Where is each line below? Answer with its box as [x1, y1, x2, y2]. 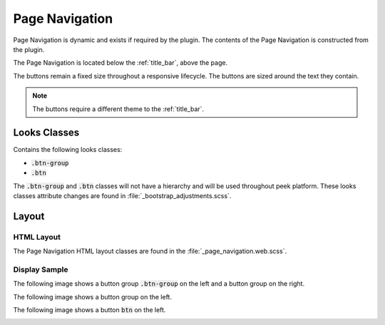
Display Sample [13, 264, 68, 274]
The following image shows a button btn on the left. [13, 306, 166, 314]
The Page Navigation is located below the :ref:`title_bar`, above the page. [13, 58, 228, 67]
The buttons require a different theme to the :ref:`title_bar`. [32, 104, 205, 113]
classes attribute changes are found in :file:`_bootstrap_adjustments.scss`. [13, 191, 232, 200]
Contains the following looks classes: [13, 145, 123, 154]
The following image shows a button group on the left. [13, 292, 173, 301]
